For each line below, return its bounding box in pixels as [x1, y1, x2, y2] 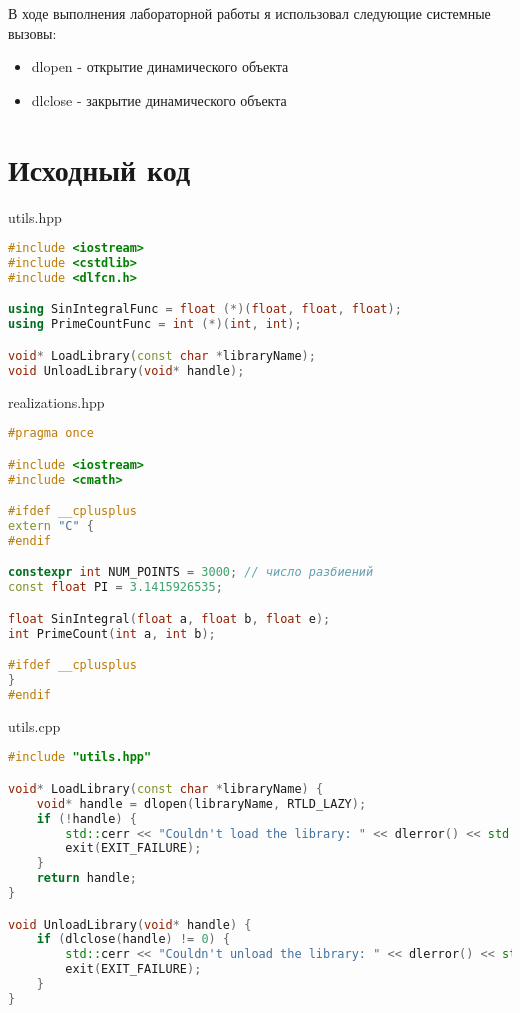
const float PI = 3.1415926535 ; [8, 580, 223, 595]
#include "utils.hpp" [8, 750, 152, 765]
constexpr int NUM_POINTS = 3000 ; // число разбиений [8, 565, 374, 580]
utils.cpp [8, 715, 61, 736]
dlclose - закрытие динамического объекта [31, 89, 287, 110]
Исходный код [8, 148, 191, 189]
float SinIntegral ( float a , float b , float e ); [8, 611, 331, 626]
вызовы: [8, 22, 57, 43]
